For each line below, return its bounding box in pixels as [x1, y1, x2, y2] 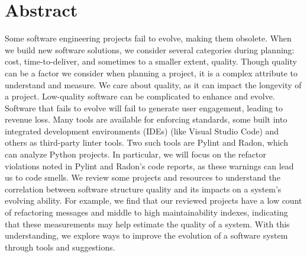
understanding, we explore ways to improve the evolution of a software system [5, 229, 288, 242]
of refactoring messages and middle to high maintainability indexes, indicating [5, 206, 288, 219]
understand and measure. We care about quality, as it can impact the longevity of [5, 78, 302, 91]
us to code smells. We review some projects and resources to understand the [5, 171, 280, 184]
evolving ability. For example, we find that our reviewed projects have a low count [5, 194, 302, 207]
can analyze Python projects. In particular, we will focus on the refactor [5, 148, 266, 160]
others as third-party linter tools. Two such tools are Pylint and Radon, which [5, 136, 288, 149]
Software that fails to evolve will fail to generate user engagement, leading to [5, 101, 283, 114]
